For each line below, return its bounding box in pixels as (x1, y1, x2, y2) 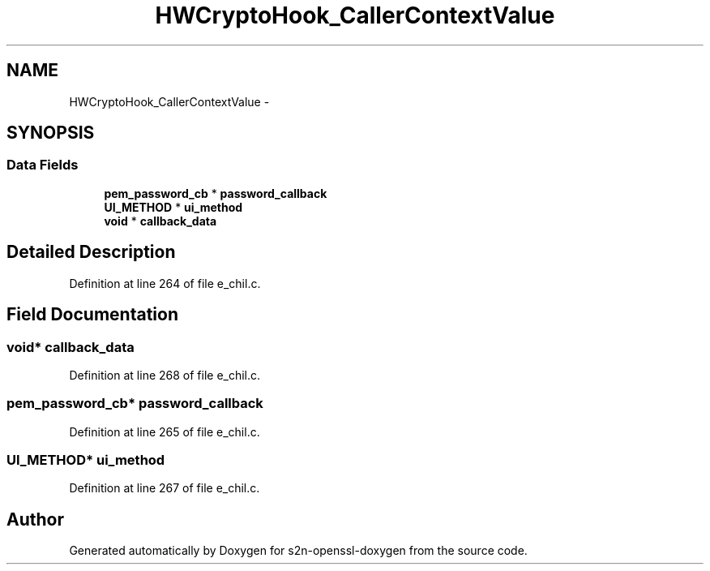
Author (6, 509, 64, 530)
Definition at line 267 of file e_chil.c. (69, 481, 260, 496)
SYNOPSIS (6, 122, 95, 144)
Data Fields (6, 157, 79, 174)
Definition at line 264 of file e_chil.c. (69, 276, 261, 290)
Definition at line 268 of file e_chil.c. (69, 367, 261, 382)
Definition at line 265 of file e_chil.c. (69, 424, 260, 439)
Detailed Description (6, 242, 176, 263)
